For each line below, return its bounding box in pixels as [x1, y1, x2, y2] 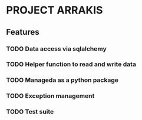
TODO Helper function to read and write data [6, 60, 137, 68]
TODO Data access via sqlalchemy [6, 45, 107, 53]
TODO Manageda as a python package [6, 76, 119, 84]
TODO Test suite [6, 108, 54, 116]
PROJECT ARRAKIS [6, 4, 103, 17]
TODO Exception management [6, 92, 95, 100]
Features [6, 27, 39, 37]
